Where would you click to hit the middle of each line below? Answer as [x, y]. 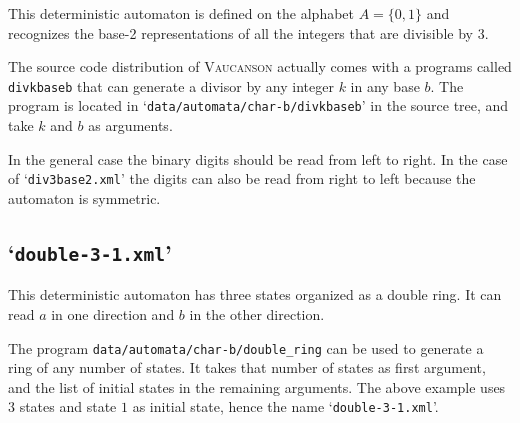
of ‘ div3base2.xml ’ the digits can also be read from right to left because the [242, 178]
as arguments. [130, 125]
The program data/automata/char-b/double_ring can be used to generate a [246, 347]
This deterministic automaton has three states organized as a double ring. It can [255, 294]
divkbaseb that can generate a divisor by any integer [171, 85]
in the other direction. [257, 313]
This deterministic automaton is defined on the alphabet [181, 13]
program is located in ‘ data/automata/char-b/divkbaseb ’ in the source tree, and [258, 105]
